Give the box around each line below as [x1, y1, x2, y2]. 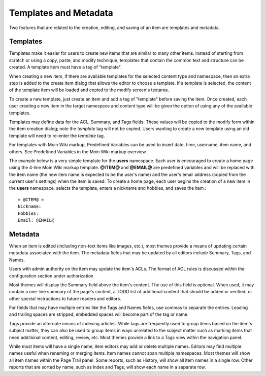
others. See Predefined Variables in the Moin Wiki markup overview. [9, 148, 147, 155]
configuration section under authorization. [9, 273, 95, 278]
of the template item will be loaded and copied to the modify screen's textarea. [9, 87, 169, 93]
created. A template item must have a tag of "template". [9, 64, 122, 70]
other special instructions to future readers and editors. [9, 296, 122, 302]
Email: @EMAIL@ [18, 217, 55, 223]
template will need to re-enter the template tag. [9, 133, 105, 138]
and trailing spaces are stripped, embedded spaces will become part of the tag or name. [9, 311, 189, 317]
